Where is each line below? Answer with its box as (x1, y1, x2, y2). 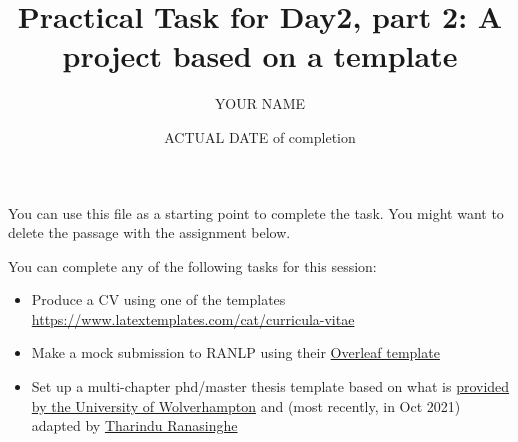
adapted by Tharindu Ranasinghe (31, 415, 238, 436)
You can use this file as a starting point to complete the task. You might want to (8, 202, 504, 223)
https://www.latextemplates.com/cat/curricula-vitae (31, 308, 355, 329)
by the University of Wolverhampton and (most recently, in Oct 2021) (31, 395, 461, 416)
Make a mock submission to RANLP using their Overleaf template (31, 342, 440, 363)
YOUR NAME (214, 93, 306, 114)
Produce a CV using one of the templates (31, 289, 286, 310)
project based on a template (62, 35, 458, 76)
